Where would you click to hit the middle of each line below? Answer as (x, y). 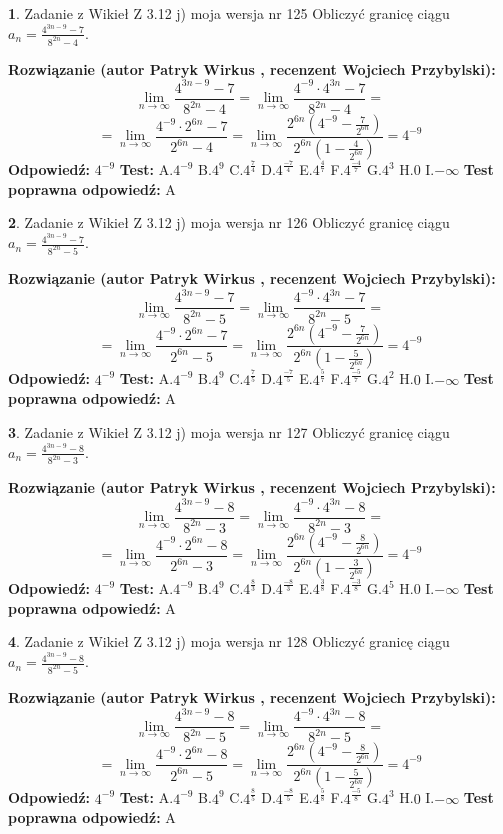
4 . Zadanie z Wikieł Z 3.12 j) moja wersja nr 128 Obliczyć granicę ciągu (229, 641)
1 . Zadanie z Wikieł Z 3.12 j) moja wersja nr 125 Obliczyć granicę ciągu (229, 13)
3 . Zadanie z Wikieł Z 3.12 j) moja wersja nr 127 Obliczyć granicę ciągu (229, 431)
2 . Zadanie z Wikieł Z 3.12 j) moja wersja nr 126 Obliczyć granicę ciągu (229, 222)
